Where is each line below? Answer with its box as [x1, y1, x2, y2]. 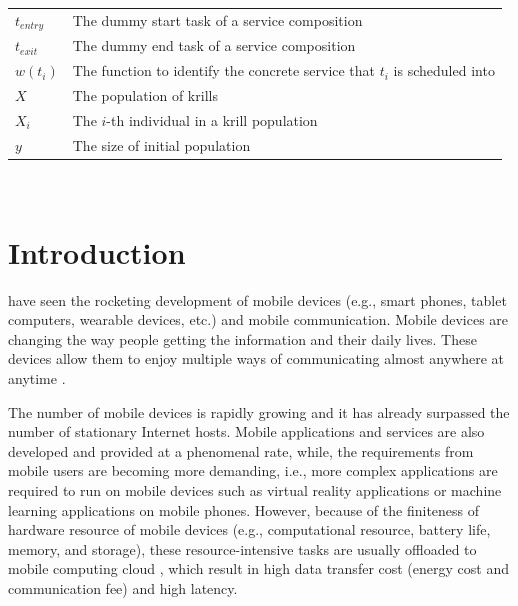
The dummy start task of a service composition [72, 10, 363, 31]
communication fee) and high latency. [8, 577, 238, 598]
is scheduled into [393, 60, 495, 81]
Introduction [8, 231, 186, 272]
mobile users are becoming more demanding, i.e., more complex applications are [8, 460, 498, 481]
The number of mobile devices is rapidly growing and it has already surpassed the [8, 401, 510, 422]
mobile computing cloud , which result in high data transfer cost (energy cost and [8, 558, 509, 579]
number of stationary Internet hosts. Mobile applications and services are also [8, 421, 485, 442]
